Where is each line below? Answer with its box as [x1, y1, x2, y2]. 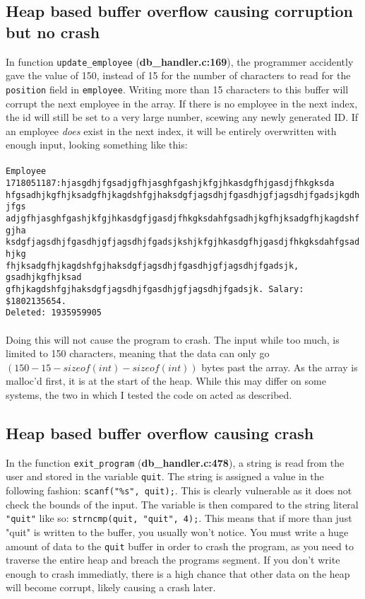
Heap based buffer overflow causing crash [6, 421, 314, 443]
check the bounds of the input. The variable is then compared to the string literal [6, 496, 359, 511]
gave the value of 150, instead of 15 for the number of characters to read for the [6, 68, 351, 83]
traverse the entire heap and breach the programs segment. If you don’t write [6, 552, 340, 567]
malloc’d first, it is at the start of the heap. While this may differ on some [6, 373, 326, 388]
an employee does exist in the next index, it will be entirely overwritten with [6, 123, 337, 138]
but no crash [6, 21, 100, 42]
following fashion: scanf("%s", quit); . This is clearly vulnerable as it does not [6, 483, 352, 498]
